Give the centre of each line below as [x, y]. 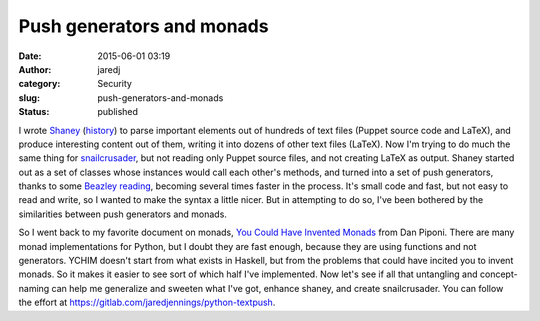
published [118, 112]
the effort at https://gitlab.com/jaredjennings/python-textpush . [147, 302]
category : [39, 84]
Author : [35, 69]
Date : [30, 56]
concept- [499, 274]
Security [114, 84]
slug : [29, 97]
